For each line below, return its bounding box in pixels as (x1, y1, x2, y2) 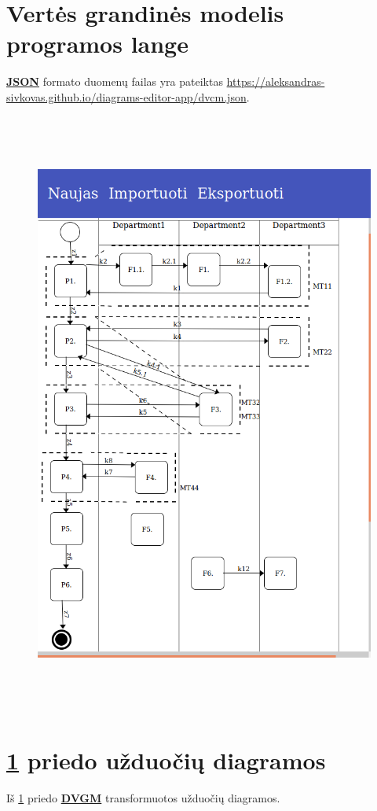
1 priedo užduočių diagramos (6, 744, 326, 776)
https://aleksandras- (226, 73, 325, 90)
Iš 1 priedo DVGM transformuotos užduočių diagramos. (6, 790, 280, 806)
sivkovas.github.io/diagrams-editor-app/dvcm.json (6, 88, 247, 105)
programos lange (6, 28, 188, 60)
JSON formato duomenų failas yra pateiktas (6, 73, 223, 90)
